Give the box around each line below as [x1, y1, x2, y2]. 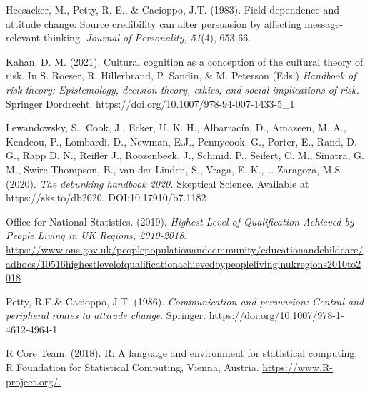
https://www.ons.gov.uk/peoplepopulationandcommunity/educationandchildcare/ [6, 241, 364, 256]
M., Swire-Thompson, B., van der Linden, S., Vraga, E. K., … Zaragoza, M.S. [6, 161, 344, 176]
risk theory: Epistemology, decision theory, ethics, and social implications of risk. [6, 81, 359, 96]
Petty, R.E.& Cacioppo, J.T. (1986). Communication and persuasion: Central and [6, 293, 364, 308]
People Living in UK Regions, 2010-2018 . [6, 228, 187, 243]
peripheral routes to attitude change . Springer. [6, 308, 206, 323]
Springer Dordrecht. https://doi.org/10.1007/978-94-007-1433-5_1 [6, 96, 295, 111]
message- [304, 16, 344, 31]
